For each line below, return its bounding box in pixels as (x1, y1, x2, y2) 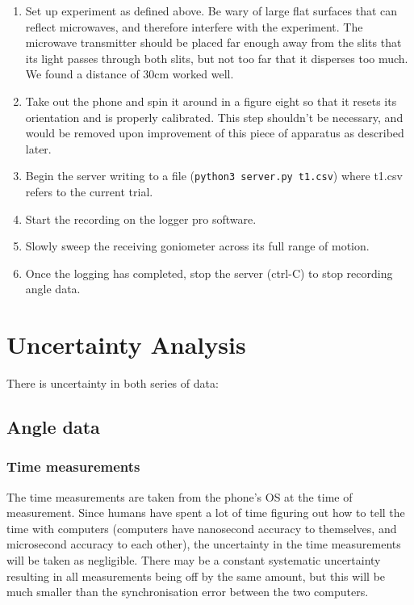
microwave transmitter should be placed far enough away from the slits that (25, 34, 402, 51)
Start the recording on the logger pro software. (25, 210, 257, 227)
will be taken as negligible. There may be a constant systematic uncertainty (6, 552, 381, 569)
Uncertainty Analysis (6, 328, 246, 361)
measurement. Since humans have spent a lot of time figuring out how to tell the (6, 504, 405, 521)
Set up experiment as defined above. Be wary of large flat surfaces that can (25, 2, 398, 19)
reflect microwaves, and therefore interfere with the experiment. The (25, 18, 363, 35)
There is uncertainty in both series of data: (6, 375, 219, 392)
